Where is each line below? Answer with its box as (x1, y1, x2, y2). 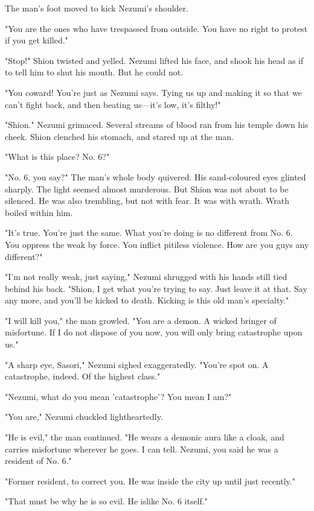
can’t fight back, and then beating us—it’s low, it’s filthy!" (5, 98, 221, 110)
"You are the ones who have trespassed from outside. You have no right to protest (5, 22, 308, 34)
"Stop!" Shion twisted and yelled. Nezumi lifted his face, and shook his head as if (5, 54, 304, 66)
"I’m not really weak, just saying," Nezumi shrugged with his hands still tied (5, 270, 287, 283)
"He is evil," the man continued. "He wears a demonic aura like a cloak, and (5, 431, 284, 443)
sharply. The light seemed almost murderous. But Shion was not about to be (5, 182, 289, 195)
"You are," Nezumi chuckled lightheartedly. (5, 410, 163, 423)
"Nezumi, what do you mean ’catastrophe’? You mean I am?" (5, 390, 232, 402)
